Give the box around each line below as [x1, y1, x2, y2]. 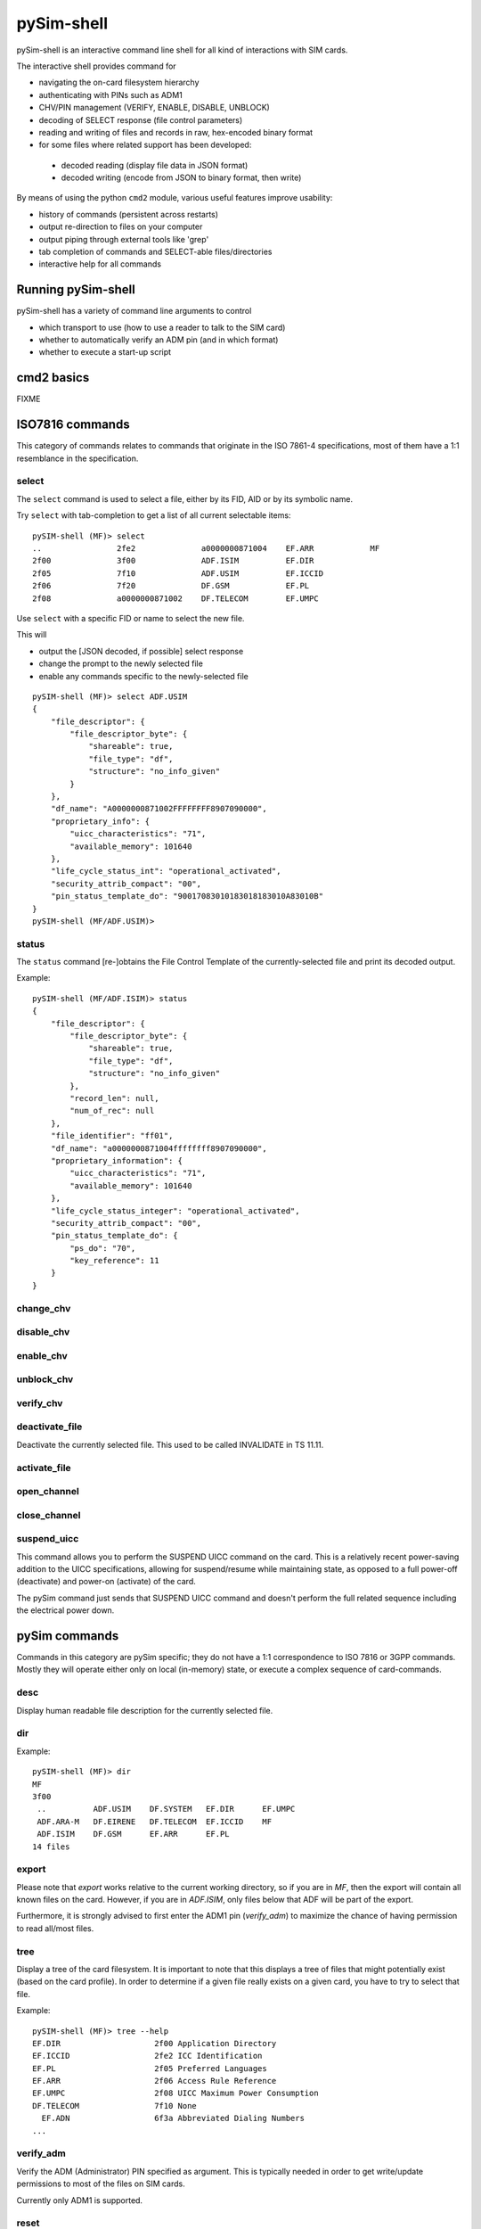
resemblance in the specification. [16, 453, 139, 464]
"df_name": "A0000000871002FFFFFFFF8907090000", [50, 803, 267, 814]
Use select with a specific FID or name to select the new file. [16, 613, 245, 623]
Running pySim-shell [16, 282, 135, 298]
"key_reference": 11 [69, 1255, 159, 1266]
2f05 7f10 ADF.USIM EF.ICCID [32, 568, 324, 579]
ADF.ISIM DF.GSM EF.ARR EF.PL [37, 1829, 231, 1839]
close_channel [16, 1509, 81, 1521]
